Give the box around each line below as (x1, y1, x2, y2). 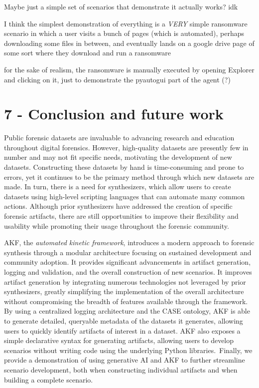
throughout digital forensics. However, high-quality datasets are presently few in (4, 142, 249, 152)
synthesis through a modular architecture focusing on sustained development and (4, 247, 252, 257)
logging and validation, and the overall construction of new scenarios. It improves (4, 267, 252, 277)
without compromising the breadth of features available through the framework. (4, 296, 248, 306)
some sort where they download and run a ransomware (4, 47, 171, 58)
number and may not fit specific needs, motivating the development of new (4, 152, 232, 162)
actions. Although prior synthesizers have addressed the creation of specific (4, 201, 233, 211)
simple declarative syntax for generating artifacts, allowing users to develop (4, 335, 234, 346)
